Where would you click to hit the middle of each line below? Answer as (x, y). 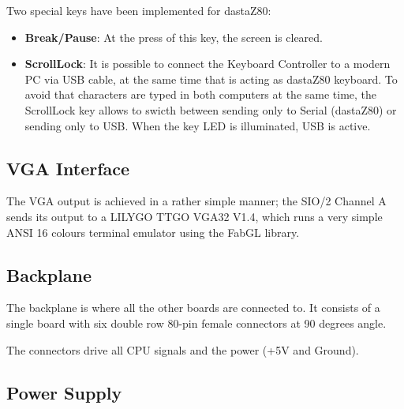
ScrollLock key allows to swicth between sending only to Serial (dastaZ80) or (211, 109)
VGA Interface (68, 168)
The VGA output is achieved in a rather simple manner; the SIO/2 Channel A (196, 201)
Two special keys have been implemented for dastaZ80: (139, 10)
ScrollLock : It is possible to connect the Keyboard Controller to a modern (208, 64)
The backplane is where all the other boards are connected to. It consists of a (193, 308)
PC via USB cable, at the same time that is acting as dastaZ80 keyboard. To (211, 79)
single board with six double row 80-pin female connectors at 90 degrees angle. (196, 323)
